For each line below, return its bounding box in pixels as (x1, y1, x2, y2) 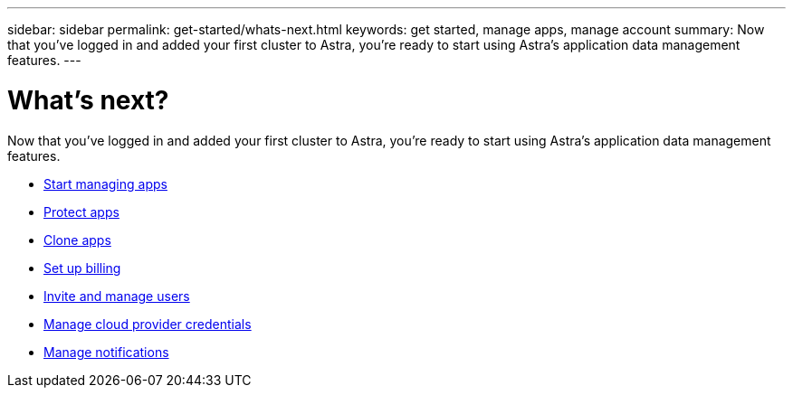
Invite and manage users (43, 287, 190, 304)
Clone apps (43, 231, 111, 248)
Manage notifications (43, 343, 169, 360)
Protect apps (43, 203, 119, 220)
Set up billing (43, 259, 121, 276)
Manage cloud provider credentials (43, 315, 252, 332)
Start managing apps (43, 175, 167, 192)
